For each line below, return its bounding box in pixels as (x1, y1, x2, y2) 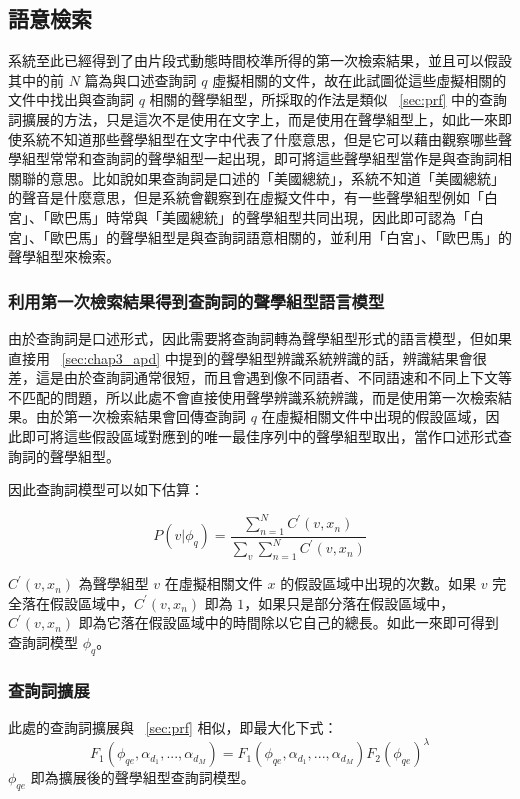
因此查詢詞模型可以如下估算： (8, 479, 204, 500)
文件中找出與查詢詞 (8, 89, 134, 110)
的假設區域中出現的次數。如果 (280, 573, 477, 594)
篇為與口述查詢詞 (84, 69, 197, 90)
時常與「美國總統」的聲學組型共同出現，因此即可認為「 (105, 206, 470, 227)
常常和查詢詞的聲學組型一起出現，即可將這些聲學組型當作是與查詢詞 (49, 148, 498, 169)
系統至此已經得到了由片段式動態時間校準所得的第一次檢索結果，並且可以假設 (8, 50, 512, 71)
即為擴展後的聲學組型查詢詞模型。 (30, 767, 255, 788)
